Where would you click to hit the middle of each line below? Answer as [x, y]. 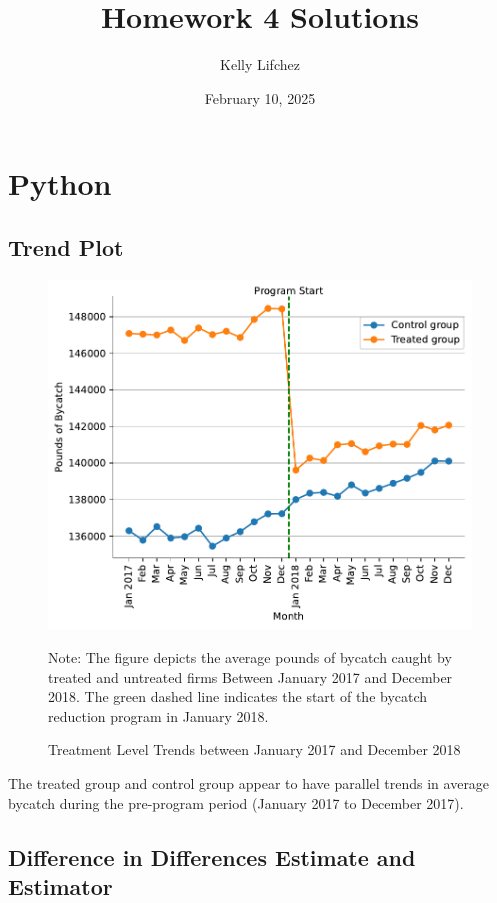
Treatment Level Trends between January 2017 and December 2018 [254, 749]
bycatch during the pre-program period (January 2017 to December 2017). [236, 802]
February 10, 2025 [260, 97]
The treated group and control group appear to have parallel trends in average [249, 783]
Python [60, 183]
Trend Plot [66, 246]
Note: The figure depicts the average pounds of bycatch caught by [250, 657]
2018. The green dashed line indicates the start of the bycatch [238, 696]
